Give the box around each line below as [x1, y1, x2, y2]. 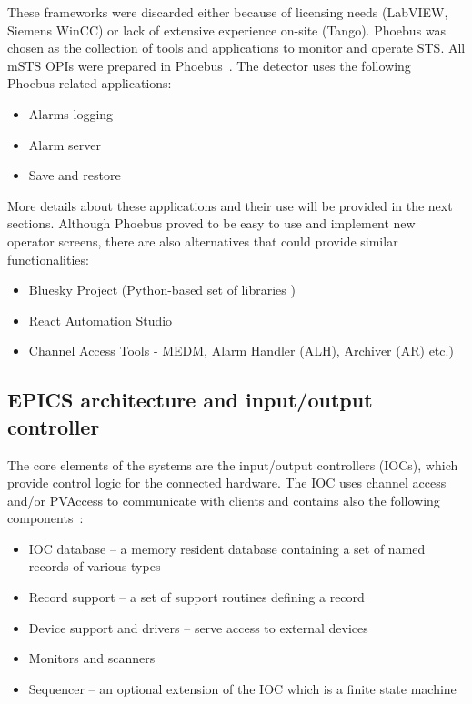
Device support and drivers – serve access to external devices [28, 618, 368, 637]
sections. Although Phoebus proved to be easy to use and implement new [7, 214, 416, 233]
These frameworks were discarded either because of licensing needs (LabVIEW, [7, 3, 448, 21]
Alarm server [28, 135, 101, 154]
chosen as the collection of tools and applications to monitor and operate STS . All [7, 38, 466, 57]
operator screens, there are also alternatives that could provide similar [7, 231, 398, 250]
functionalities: [7, 249, 89, 268]
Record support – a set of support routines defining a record [28, 588, 365, 607]
